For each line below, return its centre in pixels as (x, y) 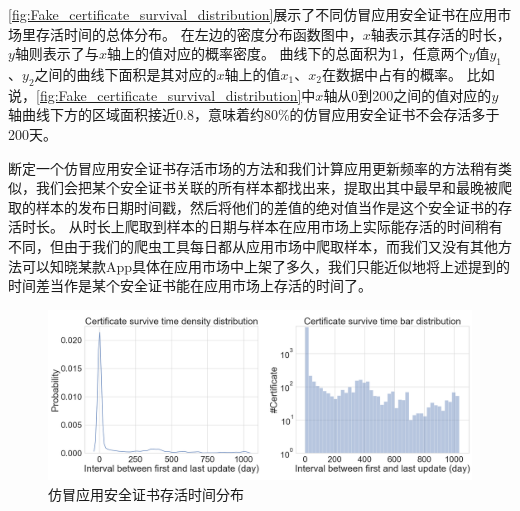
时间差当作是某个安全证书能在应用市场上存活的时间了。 (190, 285)
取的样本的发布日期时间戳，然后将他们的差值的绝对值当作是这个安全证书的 (253, 206)
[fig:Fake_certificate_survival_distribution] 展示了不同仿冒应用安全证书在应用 (253, 14)
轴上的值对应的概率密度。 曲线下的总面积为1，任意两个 (287, 53)
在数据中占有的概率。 (391, 73)
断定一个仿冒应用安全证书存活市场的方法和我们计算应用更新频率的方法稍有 (253, 167)
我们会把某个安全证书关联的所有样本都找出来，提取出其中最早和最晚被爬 (273, 187)
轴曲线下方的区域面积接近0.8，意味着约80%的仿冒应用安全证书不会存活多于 (254, 114)
